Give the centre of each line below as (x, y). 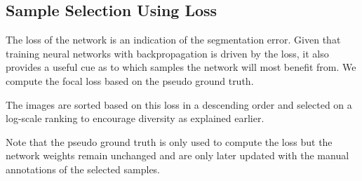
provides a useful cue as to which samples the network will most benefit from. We (181, 67)
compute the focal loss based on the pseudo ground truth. (130, 80)
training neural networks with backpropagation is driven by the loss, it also (167, 53)
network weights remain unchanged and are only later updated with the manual (177, 155)
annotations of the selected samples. (83, 169)
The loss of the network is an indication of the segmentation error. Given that (173, 40)
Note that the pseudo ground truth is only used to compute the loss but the (169, 141)
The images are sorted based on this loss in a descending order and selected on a (179, 104)
